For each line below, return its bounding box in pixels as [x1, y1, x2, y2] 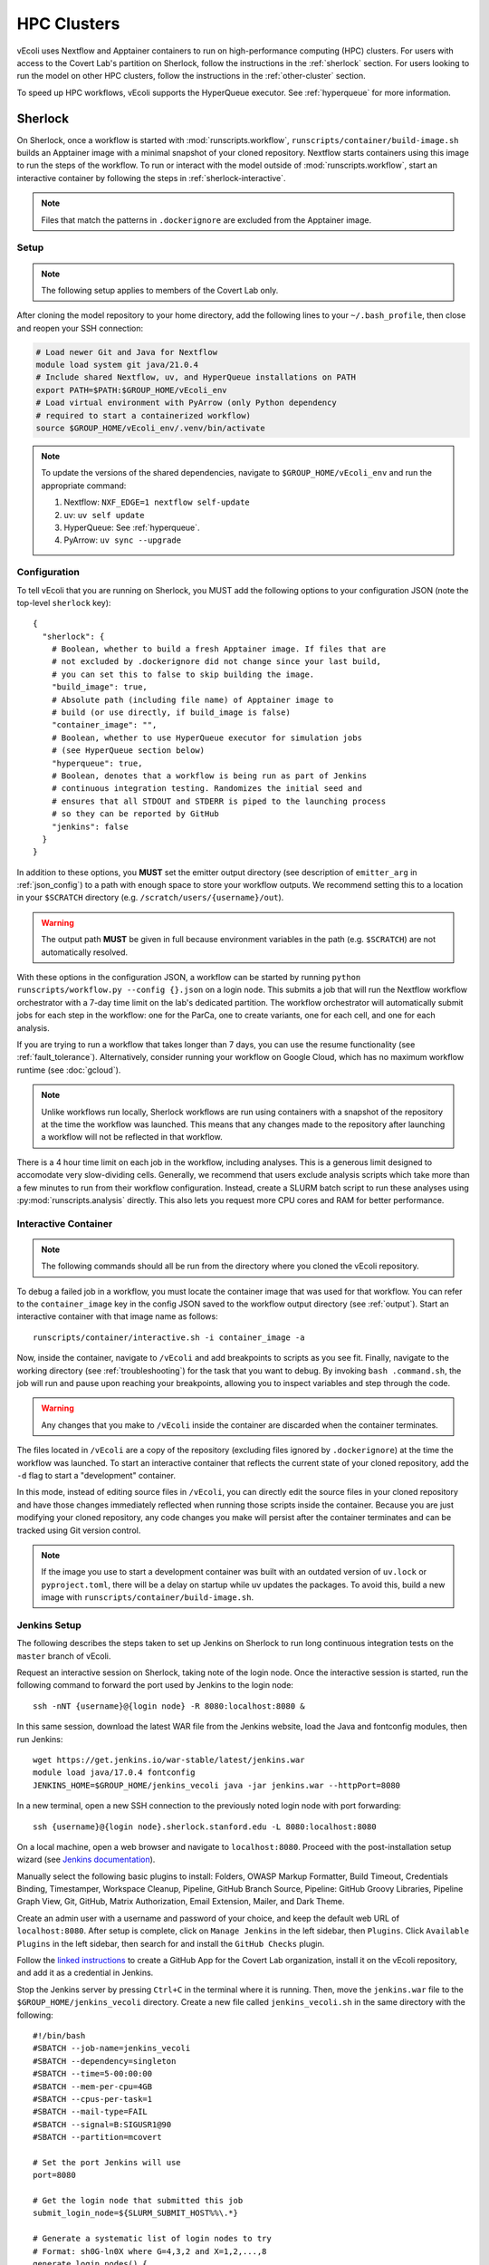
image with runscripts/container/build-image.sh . [41, 1592, 254, 1603]
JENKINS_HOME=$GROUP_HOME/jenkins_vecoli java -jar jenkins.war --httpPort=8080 [33, 1780, 401, 1790]
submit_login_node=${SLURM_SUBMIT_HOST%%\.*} [33, 2208, 239, 2219]
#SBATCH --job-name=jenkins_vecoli [33, 2043, 191, 2054]
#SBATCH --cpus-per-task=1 [33, 2094, 153, 2104]
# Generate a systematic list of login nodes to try [33, 2233, 272, 2244]
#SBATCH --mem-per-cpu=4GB [33, 2081, 153, 2092]
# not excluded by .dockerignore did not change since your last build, [51, 657, 382, 667]
